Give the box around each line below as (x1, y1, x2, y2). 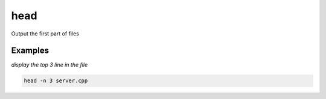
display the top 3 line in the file (11, 61, 88, 68)
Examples (11, 46, 50, 56)
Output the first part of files (11, 30, 80, 37)
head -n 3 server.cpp (24, 77, 88, 84)
